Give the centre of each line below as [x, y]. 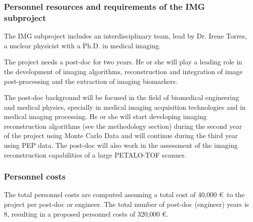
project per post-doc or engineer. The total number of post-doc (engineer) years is [126, 204]
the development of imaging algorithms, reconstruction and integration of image [123, 71]
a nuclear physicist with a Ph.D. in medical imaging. [82, 45]
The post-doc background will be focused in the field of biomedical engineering [122, 97]
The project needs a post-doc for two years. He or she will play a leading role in [123, 62]
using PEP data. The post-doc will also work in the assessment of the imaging [121, 145]
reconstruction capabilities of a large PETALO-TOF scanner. [95, 154]
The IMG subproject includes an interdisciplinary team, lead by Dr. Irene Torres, [126, 36]
